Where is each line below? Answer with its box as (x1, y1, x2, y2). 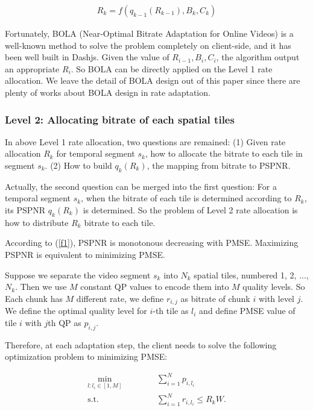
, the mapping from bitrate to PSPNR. (147, 159, 291, 171)
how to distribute (5, 216, 69, 228)
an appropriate (5, 62, 60, 75)
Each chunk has (5, 292, 63, 304)
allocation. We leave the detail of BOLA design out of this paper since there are (5, 74, 300, 87)
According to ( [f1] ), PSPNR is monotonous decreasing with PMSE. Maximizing (5, 236, 299, 249)
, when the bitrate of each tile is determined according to (81, 192, 292, 204)
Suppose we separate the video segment (5, 268, 151, 281)
